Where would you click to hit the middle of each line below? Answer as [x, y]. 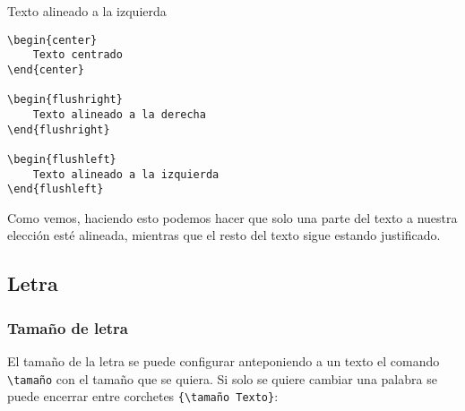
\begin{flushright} [65, 100]
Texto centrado [77, 55]
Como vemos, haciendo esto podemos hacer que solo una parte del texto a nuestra [232, 217]
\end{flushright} [59, 129]
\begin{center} [52, 40]
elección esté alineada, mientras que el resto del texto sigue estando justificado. [224, 235]
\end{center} [46, 69]
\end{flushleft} [56, 189]
